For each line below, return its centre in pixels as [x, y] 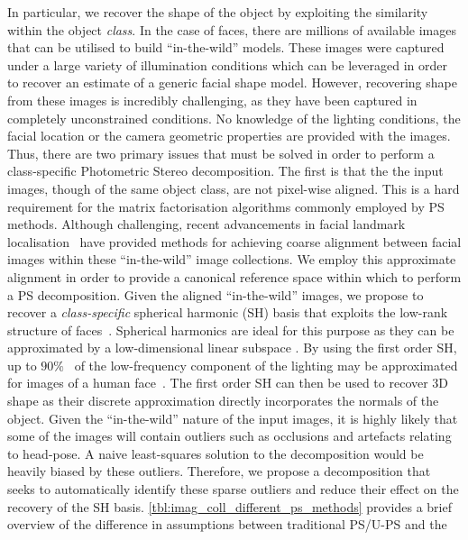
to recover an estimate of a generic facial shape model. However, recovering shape [232, 82]
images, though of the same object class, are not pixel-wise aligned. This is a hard [234, 188]
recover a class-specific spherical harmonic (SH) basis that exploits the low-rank [228, 312]
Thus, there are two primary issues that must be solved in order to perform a [221, 153]
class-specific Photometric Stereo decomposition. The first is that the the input [225, 171]
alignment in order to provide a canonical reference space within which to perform [234, 276]
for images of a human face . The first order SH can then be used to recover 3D [228, 383]
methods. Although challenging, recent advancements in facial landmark [206, 224]
